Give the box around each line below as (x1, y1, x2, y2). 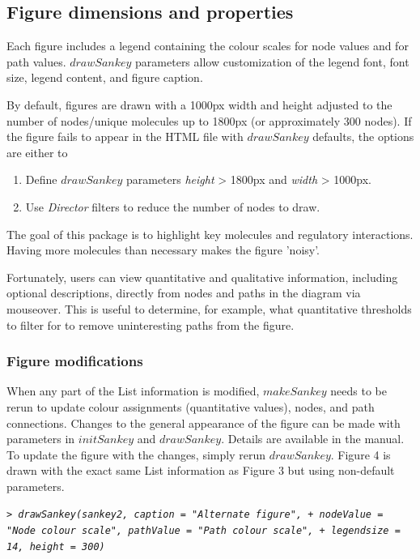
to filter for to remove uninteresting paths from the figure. (6, 316, 295, 333)
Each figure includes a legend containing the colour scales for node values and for (6, 37, 409, 54)
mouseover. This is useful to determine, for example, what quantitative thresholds (6, 300, 412, 317)
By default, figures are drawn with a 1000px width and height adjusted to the (6, 96, 392, 113)
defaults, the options (312, 128, 414, 145)
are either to (6, 143, 68, 160)
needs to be (330, 382, 387, 399)
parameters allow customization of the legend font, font (135, 53, 409, 70)
